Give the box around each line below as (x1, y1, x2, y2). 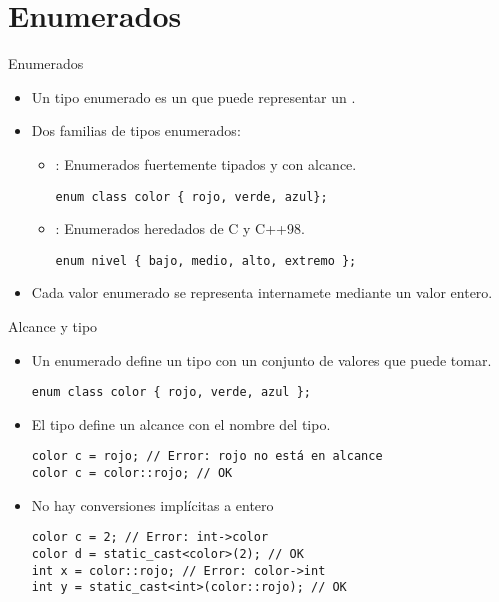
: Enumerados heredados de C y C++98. (55, 218, 305, 239)
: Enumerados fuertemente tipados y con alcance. (55, 153, 357, 174)
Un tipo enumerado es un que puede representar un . (31, 86, 356, 107)
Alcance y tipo (8, 316, 98, 336)
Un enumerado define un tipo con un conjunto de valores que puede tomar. (31, 349, 492, 370)
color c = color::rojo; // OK (31, 466, 233, 481)
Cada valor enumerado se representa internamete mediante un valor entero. (31, 282, 493, 303)
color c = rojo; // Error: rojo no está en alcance (31, 449, 383, 464)
